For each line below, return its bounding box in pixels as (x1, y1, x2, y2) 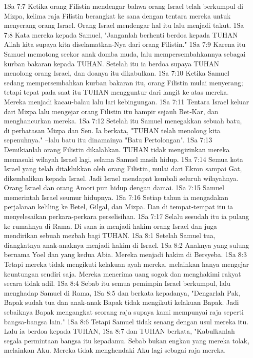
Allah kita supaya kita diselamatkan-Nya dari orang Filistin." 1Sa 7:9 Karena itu (4, 39, 246, 49)
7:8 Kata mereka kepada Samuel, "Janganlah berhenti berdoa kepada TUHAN (4, 29, 238, 40)
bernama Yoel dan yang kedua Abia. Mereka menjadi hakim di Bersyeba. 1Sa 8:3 (4, 249, 247, 259)
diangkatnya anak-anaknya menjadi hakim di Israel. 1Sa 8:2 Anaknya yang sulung (4, 239, 250, 250)
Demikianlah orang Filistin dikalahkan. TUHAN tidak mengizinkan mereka (4, 144, 230, 154)
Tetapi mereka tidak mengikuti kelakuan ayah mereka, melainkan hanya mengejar (4, 259, 249, 269)
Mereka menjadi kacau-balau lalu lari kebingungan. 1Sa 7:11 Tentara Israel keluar (4, 96, 249, 106)
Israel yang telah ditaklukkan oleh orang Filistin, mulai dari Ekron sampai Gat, (4, 163, 242, 174)
